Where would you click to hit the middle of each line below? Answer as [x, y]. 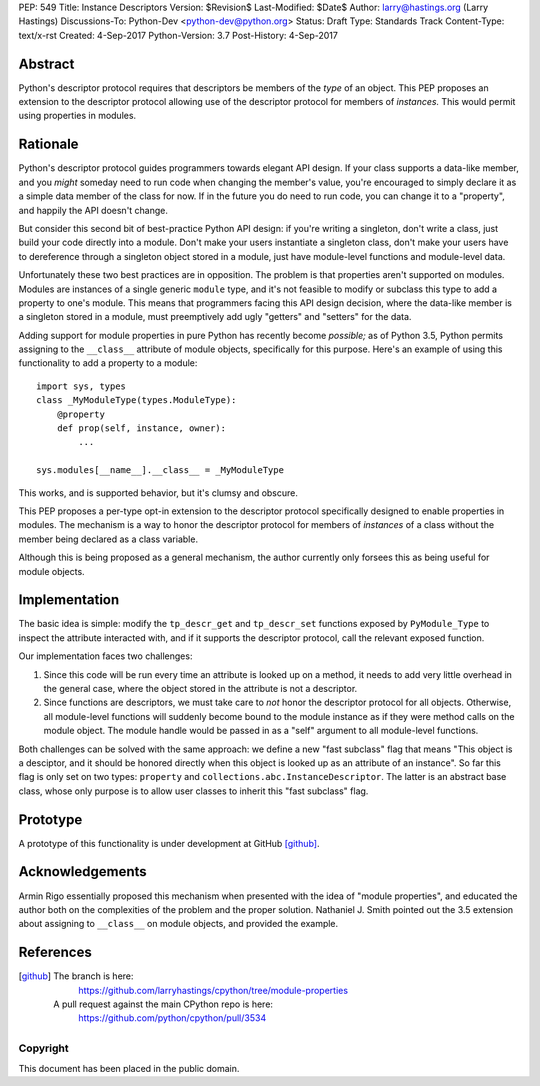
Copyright [43, 1048]
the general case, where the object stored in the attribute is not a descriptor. [200, 688]
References [55, 952]
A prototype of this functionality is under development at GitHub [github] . [169, 843]
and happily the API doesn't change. [93, 210]
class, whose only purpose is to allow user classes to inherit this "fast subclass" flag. [193, 791]
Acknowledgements [82, 871]
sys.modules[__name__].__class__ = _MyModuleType [160, 470]
